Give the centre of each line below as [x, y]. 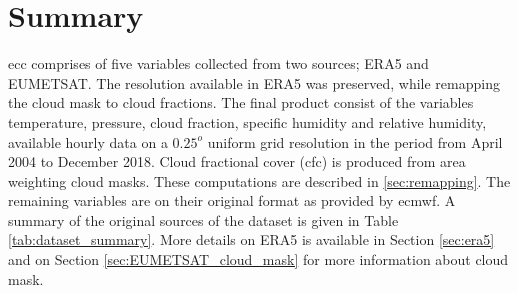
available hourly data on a [88, 141]
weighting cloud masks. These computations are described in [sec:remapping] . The [259, 180]
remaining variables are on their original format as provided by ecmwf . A [232, 200]
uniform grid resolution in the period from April [355, 141]
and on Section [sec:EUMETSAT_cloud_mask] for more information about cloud [258, 259]
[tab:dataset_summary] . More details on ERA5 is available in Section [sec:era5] [251, 239]
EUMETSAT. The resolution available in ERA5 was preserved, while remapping [254, 82]
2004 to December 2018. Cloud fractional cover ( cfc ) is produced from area [237, 161]
